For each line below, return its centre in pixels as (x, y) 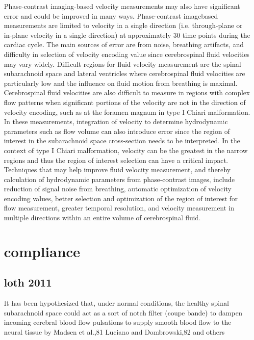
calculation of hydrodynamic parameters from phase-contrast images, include (119, 179)
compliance (42, 251)
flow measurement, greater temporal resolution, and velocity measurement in (119, 208)
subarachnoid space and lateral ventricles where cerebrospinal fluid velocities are (125, 73)
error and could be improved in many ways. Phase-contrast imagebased (111, 15)
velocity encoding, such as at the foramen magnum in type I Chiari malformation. (127, 112)
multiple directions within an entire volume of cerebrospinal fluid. (102, 218)
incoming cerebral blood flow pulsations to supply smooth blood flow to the (118, 322)
